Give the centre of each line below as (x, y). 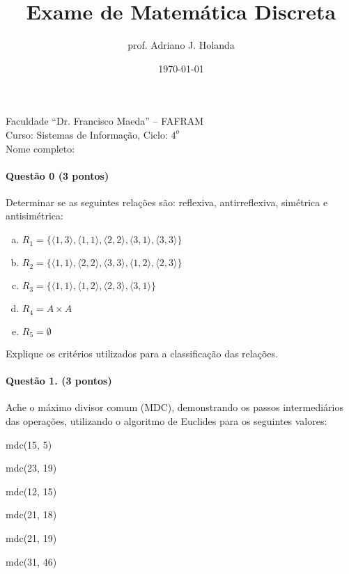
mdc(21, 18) (31, 514)
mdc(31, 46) (31, 561)
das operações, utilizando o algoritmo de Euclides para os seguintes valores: (166, 420)
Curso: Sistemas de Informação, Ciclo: (87, 134)
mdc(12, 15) (31, 491)
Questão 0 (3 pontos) (57, 175)
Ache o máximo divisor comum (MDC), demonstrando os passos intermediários (175, 407)
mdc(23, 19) (31, 468)
